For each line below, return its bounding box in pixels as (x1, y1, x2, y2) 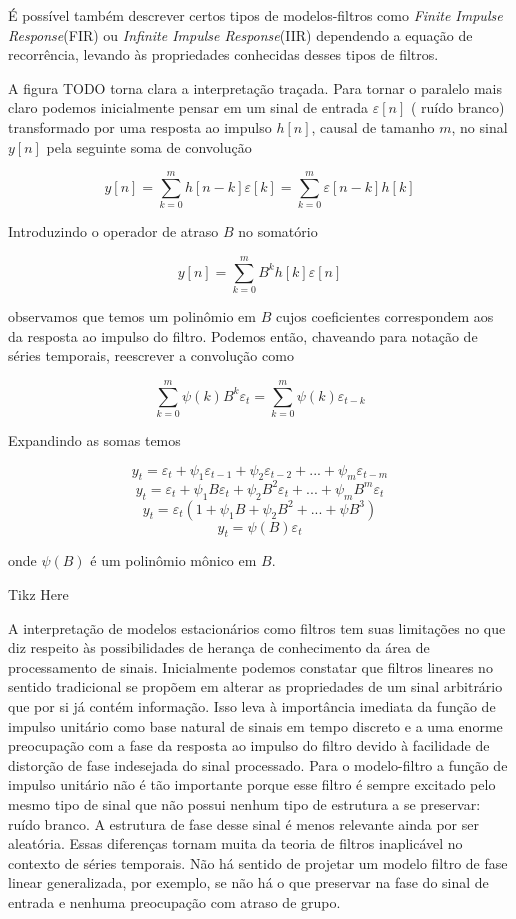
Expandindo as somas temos (8, 429, 181, 450)
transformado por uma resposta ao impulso (8, 116, 272, 137)
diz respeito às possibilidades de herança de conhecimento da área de (8, 637, 430, 658)
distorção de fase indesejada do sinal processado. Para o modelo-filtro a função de (8, 754, 508, 775)
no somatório (238, 221, 318, 242)
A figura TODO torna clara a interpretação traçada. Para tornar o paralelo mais (8, 77, 502, 98)
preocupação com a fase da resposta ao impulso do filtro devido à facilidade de (8, 735, 490, 756)
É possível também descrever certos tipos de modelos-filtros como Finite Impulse (8, 5, 503, 25)
